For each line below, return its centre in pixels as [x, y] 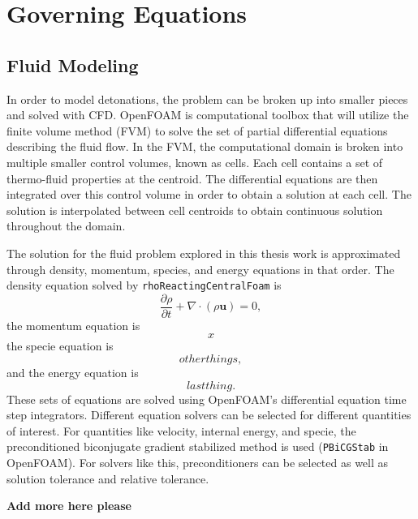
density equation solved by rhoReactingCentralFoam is [144, 285]
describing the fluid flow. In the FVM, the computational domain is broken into [205, 146]
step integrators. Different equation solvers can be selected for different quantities [209, 415]
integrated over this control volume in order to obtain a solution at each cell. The [209, 194]
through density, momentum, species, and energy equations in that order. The [200, 269]
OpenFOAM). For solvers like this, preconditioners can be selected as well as [198, 463]
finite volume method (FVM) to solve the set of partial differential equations [197, 130]
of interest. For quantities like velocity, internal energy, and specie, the [181, 430]
